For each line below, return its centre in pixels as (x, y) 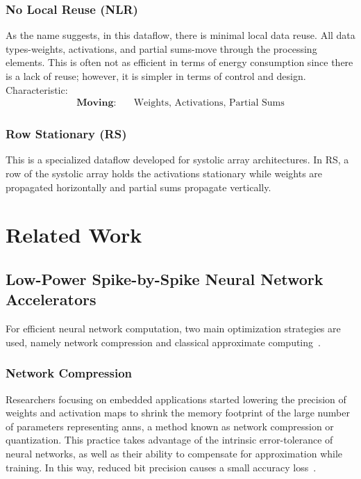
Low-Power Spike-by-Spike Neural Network (165, 278)
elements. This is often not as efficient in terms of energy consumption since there (179, 62)
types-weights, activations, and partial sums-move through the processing (161, 48)
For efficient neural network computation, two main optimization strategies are (173, 328)
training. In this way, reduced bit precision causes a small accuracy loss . (161, 467)
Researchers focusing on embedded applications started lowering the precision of (176, 399)
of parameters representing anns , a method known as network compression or (170, 426)
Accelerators (51, 299)
